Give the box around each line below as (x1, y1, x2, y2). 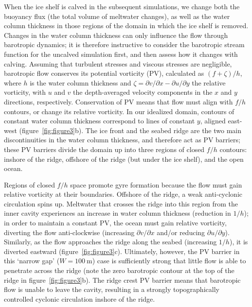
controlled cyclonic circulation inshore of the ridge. (4, 293, 155, 304)
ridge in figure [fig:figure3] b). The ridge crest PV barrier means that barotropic (4, 274, 241, 285)
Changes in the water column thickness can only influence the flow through (4, 30, 228, 40)
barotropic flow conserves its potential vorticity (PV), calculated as (4, 68, 204, 78)
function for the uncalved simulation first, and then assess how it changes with (4, 49, 238, 59)
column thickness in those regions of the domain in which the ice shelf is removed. (4, 20, 249, 31)
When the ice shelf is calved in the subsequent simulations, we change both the (4, 1, 240, 11)
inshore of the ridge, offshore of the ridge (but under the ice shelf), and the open (4, 153, 244, 164)
